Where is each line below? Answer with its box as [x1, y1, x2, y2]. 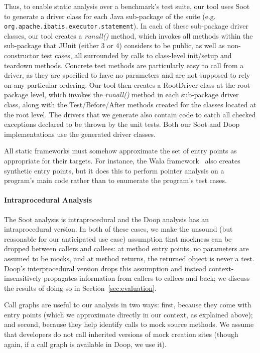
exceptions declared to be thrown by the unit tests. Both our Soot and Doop [4, 119, 240, 129]
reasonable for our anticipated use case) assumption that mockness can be [4, 233, 232, 244]
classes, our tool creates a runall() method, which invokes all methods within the [4, 30, 253, 41]
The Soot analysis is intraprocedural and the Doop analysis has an [4, 214, 209, 224]
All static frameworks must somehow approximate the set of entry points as [4, 145, 237, 156]
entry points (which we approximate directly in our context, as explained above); [4, 309, 253, 319]
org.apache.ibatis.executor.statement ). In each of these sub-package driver [4, 21, 248, 31]
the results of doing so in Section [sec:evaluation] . [4, 282, 157, 293]
